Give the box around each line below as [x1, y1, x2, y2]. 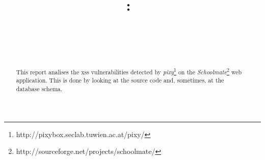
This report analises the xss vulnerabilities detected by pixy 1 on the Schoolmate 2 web [16, 66, 242, 76]
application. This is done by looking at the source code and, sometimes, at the [16, 76, 224, 85]
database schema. [16, 84, 63, 93]
